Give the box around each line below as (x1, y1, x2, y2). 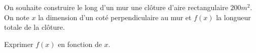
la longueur (216, 12, 251, 22)
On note (4, 12, 29, 22)
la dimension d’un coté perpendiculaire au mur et (38, 12, 192, 22)
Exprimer (4, 38, 33, 49)
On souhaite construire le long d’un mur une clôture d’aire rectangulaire (4, 2, 228, 12)
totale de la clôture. (4, 22, 65, 32)
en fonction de (58, 38, 102, 49)
